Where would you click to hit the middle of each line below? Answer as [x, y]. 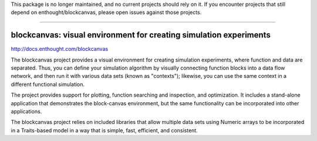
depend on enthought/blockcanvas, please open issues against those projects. [106, 12]
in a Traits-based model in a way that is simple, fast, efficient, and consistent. [104, 130]
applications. [26, 112]
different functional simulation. [48, 84]
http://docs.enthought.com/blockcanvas [60, 49]
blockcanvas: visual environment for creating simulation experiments [141, 35]
